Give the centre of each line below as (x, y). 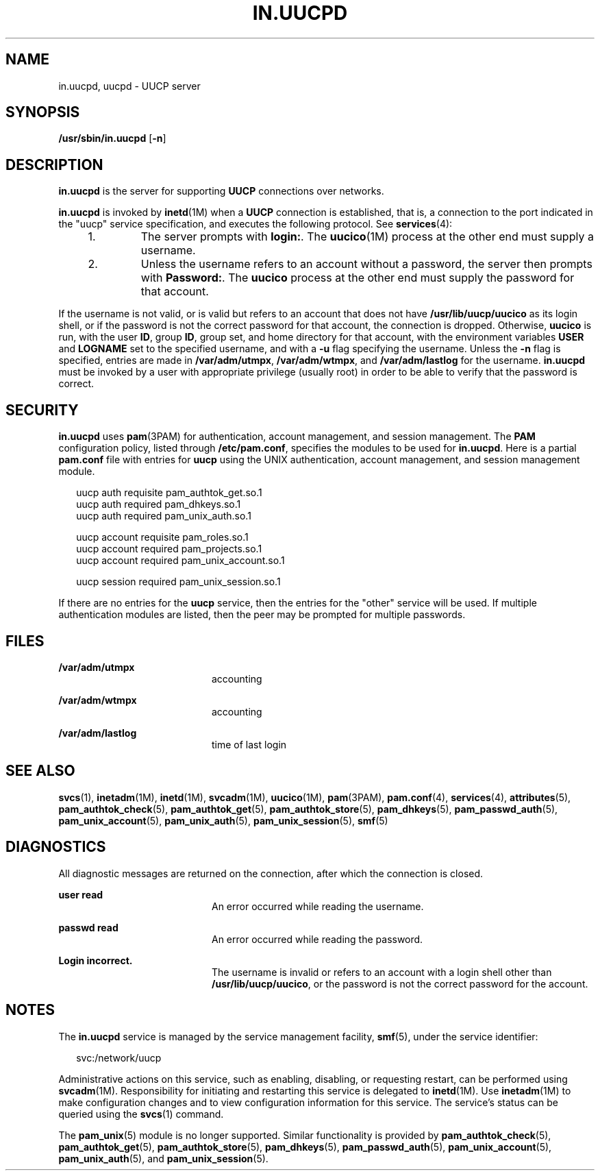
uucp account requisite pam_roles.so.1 (162, 537)
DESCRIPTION (54, 164)
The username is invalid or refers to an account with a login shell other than (382, 972)
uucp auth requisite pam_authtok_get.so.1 (169, 493)
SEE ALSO (40, 771)
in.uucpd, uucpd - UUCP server (129, 86)
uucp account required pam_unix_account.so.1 (180, 561)
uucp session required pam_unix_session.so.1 (178, 582)
